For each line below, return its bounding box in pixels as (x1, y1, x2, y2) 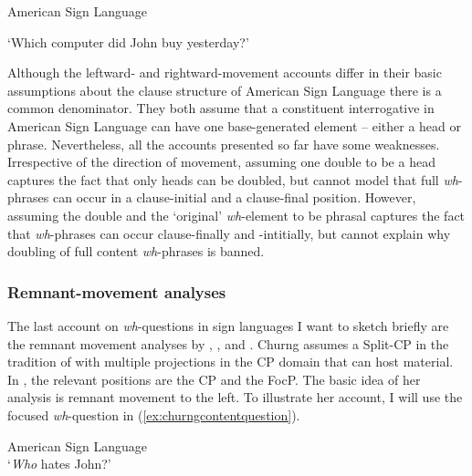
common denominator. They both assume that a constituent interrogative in (7, 98, 435, 118)
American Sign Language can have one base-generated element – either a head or (7, 116, 461, 135)
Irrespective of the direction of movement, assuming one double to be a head (7, 152, 435, 171)
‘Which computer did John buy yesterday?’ (7, 32, 249, 51)
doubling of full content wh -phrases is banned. (7, 242, 265, 261)
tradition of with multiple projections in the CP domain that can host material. (7, 352, 454, 371)
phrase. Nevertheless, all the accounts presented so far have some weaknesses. (7, 134, 440, 153)
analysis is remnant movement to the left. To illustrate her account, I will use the (7, 388, 463, 407)
